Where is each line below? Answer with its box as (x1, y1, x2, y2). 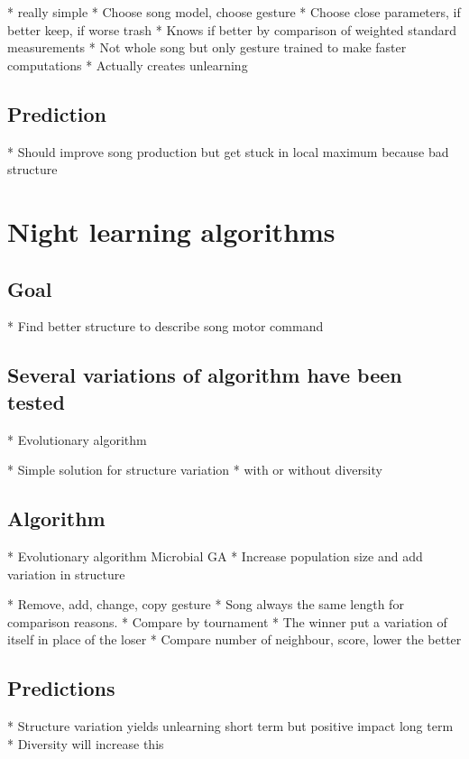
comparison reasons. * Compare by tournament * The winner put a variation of (7, 612, 447, 631)
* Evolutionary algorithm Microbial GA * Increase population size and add (7, 546, 423, 565)
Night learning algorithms (7, 212, 336, 249)
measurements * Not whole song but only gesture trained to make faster (7, 38, 407, 57)
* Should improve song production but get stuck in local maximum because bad (7, 142, 449, 161)
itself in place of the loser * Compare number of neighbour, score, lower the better (7, 630, 462, 649)
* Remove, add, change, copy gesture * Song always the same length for (7, 595, 404, 614)
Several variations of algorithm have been (7, 361, 402, 389)
